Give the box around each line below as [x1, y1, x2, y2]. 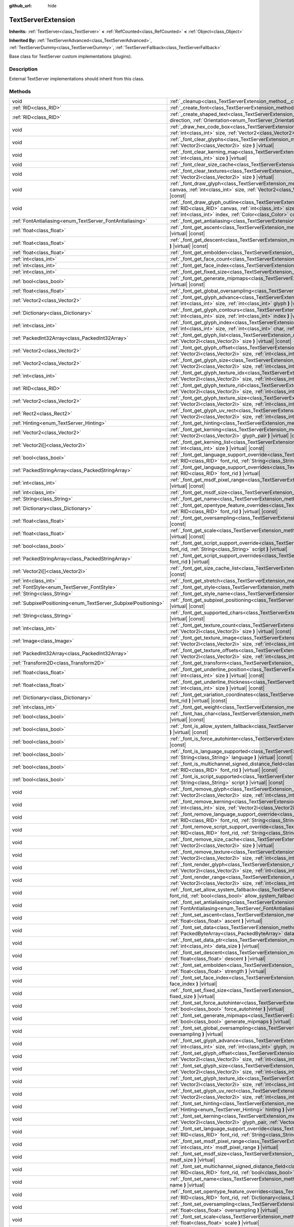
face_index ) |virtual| [170, 981, 218, 987]
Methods [9, 88, 31, 95]
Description [9, 65, 38, 72]
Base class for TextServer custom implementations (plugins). [9, 53, 132, 59]
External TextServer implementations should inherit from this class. [9, 76, 145, 82]
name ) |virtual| [170, 1182, 205, 1189]
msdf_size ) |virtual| [170, 1156, 216, 1163]
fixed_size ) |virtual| [170, 993, 215, 1000]
